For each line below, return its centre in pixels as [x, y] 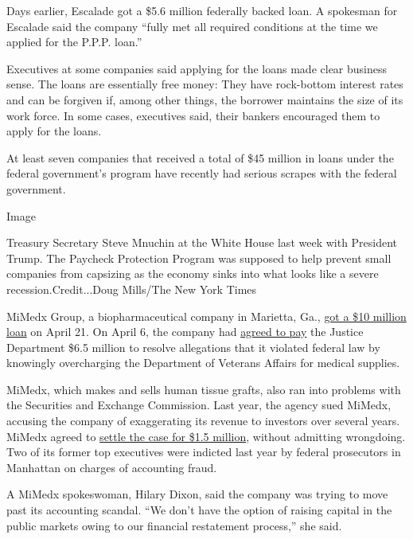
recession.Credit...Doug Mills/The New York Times [132, 289]
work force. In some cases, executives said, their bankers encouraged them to [193, 115]
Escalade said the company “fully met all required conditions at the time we [192, 26]
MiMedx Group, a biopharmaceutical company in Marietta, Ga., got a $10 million [206, 316]
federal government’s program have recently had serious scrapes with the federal [202, 173]
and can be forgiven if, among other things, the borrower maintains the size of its [205, 99]
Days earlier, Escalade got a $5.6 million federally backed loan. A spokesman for [202, 10]
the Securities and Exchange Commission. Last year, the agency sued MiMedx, [199, 405]
